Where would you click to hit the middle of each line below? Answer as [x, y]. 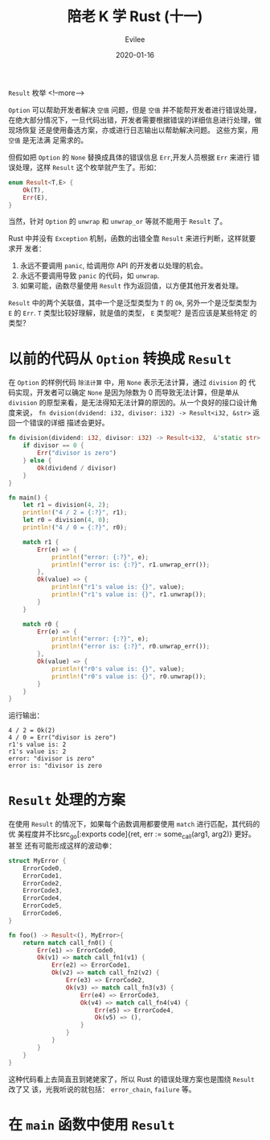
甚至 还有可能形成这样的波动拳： [62, 845]
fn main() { [28, 497]
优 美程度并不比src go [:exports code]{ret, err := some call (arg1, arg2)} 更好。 [132, 835]
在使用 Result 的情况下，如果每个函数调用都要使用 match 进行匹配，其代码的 [134, 824]
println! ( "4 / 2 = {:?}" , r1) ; [75, 512]
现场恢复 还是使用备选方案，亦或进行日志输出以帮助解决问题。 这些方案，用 [133, 130]
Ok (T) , [34, 190]
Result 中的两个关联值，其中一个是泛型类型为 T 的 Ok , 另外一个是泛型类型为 [133, 303]
